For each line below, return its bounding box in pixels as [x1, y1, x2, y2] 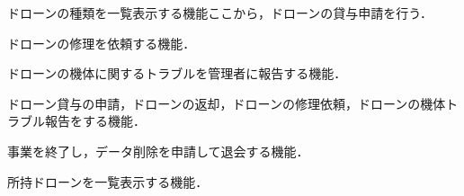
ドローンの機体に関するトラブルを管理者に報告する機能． [7, 64, 347, 83]
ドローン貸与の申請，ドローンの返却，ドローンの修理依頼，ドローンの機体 [7, 94, 446, 112]
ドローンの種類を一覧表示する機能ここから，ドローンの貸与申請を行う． [7, 4, 433, 22]
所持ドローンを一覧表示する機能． [7, 172, 209, 191]
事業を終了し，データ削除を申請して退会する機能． [7, 141, 309, 160]
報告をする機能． [44, 111, 146, 130]
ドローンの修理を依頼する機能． [7, 33, 196, 52]
